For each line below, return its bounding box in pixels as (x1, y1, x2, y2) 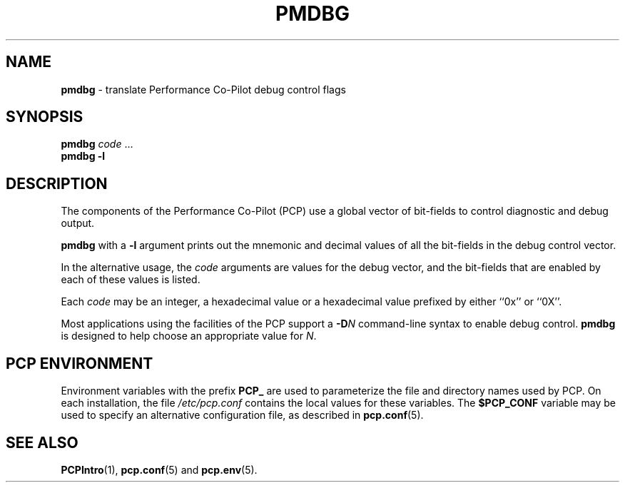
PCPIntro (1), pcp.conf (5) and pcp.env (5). (61, 463, 258, 476)
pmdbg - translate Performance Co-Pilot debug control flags (61, 83, 346, 96)
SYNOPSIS (6, 108, 83, 126)
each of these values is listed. (61, 273, 200, 286)
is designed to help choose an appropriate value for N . (61, 330, 317, 342)
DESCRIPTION (6, 174, 108, 193)
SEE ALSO (6, 433, 78, 452)
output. (61, 217, 95, 230)
